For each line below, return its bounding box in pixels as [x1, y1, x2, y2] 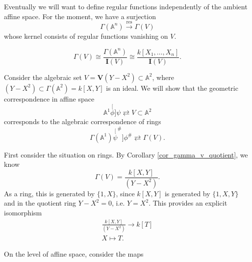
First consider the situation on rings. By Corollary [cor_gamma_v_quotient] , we [4, 149, 248, 159]
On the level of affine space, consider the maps [4, 249, 144, 259]
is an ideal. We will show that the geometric [106, 82, 238, 93]
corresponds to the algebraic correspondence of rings [4, 116, 161, 127]
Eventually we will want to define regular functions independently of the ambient [4, 1, 248, 11]
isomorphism [4, 208, 42, 218]
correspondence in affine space [4, 93, 95, 104]
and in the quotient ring [4, 198, 76, 208]
